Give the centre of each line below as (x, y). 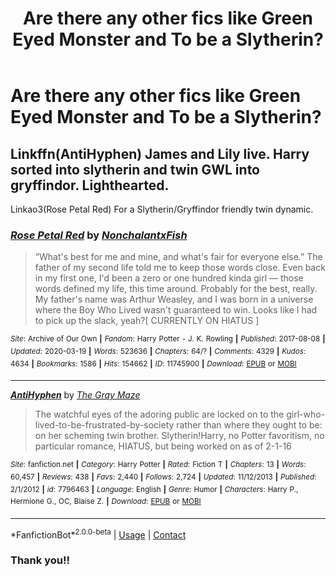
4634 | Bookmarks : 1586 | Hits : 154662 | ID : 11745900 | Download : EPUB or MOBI (153, 363)
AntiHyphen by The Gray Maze (75, 395)
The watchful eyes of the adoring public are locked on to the (159, 414)
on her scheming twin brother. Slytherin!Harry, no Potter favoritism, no (179, 436)
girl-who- (306, 414)
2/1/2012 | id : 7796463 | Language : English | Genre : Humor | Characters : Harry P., (154, 489)
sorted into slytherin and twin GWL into (135, 169)
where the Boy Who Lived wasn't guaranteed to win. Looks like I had (176, 310)
